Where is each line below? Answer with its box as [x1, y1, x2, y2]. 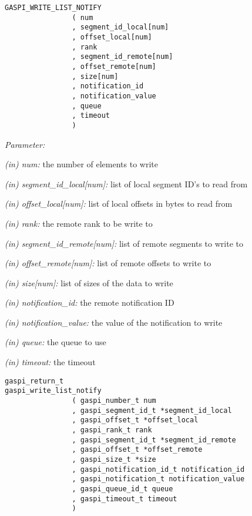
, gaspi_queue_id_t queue [72, 484, 173, 493]
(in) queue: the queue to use [5, 336, 106, 348]
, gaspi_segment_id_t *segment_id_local [72, 406, 232, 415]
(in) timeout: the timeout [5, 356, 96, 368]
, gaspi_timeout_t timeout [72, 494, 177, 503]
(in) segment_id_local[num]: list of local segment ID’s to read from [5, 177, 248, 190]
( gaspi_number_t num [72, 396, 156, 405]
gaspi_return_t [5, 376, 64, 385]
